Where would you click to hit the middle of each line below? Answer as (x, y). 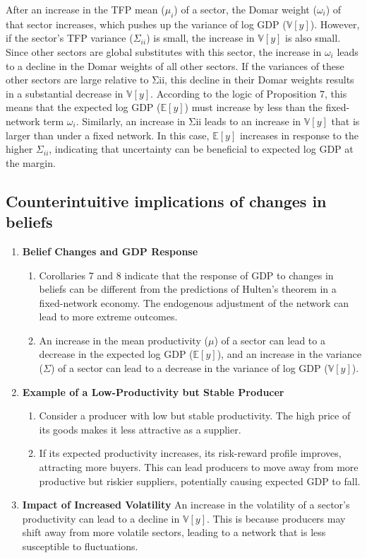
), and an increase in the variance (289, 354)
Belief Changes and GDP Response (110, 251)
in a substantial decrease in (65, 93)
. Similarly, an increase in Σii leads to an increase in (188, 121)
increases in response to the (299, 135)
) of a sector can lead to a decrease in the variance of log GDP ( (189, 368)
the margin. (31, 162)
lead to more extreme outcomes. (108, 316)
